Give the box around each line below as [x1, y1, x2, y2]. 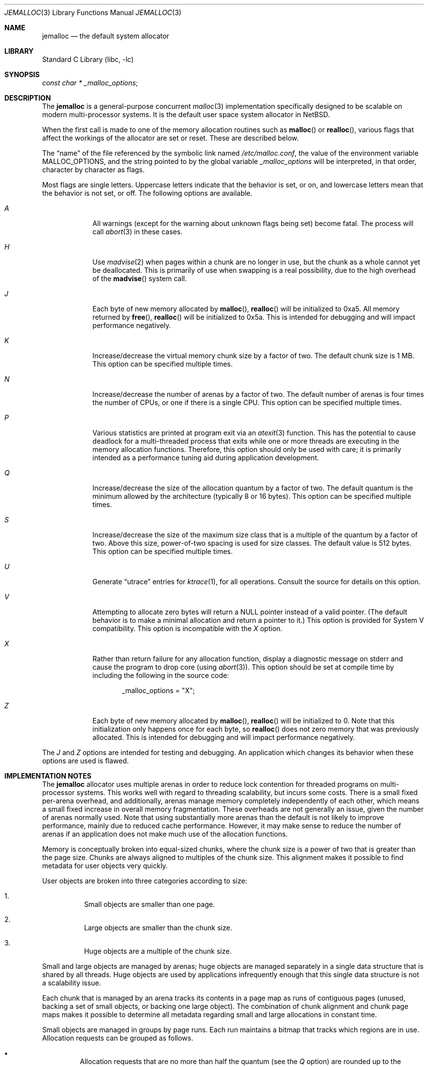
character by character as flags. [42, 165, 145, 174]
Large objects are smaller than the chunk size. [84, 923, 232, 932]
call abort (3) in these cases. [92, 227, 183, 236]
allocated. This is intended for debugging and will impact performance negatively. [92, 733, 355, 741]
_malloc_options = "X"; [122, 686, 195, 695]
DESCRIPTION [4, 94, 51, 102]
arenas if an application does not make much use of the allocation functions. [42, 830, 288, 838]
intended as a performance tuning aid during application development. [92, 453, 319, 462]
